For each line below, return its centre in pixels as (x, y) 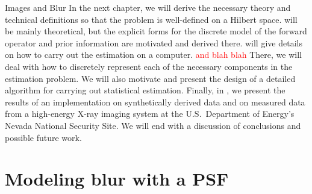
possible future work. (43, 137)
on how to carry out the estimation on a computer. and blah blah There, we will (153, 55)
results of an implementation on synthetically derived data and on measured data (155, 102)
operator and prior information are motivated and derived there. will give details (154, 42)
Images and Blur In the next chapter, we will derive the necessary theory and (148, 7)
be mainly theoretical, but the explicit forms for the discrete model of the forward (156, 31)
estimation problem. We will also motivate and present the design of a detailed (150, 78)
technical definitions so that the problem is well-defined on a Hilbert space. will (151, 19)
